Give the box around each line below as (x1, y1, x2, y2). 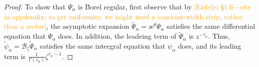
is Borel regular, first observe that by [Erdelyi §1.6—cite (78, 1, 251, 11)
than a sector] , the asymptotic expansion (4, 21, 129, 31)
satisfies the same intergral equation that (40, 41, 166, 51)
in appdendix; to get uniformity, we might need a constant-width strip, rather (4, 11, 243, 21)
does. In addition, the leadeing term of (58, 31, 177, 41)
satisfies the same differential (166, 21, 255, 31)
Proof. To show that (4, 1, 66, 11)
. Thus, (208, 31, 230, 41)
